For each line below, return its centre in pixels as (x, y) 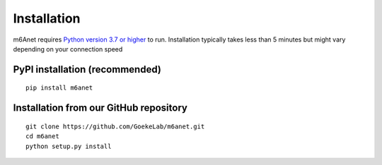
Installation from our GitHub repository (100, 108)
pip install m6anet (59, 88)
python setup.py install (69, 146)
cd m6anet (42, 136)
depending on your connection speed (68, 49)
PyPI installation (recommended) (87, 69)
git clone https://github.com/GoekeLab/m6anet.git (115, 126)
